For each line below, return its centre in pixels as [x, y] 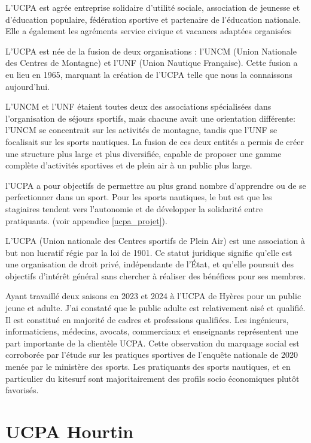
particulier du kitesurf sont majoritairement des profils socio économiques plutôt [153, 378]
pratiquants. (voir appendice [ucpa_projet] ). [86, 220]
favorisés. [22, 390]
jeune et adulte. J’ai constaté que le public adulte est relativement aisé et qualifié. [155, 308]
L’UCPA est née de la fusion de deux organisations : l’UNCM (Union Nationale [151, 51]
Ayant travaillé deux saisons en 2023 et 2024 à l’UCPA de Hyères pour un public [153, 296]
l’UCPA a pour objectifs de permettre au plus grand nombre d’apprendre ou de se [156, 185]
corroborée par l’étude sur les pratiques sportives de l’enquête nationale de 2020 [152, 355]
